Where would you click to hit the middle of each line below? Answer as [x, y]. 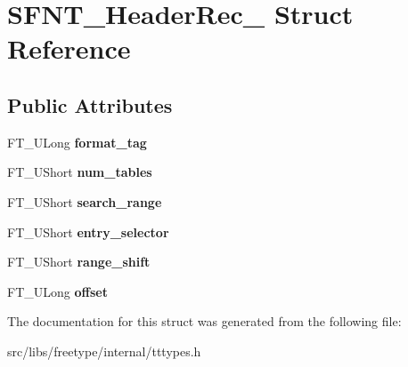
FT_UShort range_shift [79, 262]
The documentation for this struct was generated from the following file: [204, 321]
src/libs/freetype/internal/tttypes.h [104, 351]
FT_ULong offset [57, 291]
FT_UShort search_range [85, 201]
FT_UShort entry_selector [88, 231]
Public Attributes [90, 104]
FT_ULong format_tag [77, 142]
